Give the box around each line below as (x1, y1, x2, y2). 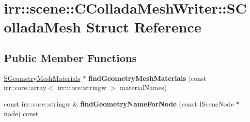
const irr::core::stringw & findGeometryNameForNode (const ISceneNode (4, 98, 234, 108)
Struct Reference (86, 17, 202, 37)
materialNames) (120, 82, 167, 92)
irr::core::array (4, 82, 47, 92)
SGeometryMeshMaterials (4, 73, 80, 83)
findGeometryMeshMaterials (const (88, 73, 206, 83)
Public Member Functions (4, 50, 137, 65)
